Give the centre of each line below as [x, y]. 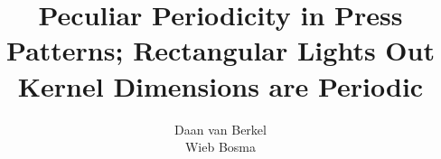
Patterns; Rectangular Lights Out [220, 50]
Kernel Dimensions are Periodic [220, 85]
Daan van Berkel [220, 129]
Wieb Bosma [220, 147]
